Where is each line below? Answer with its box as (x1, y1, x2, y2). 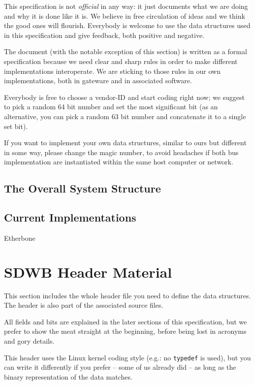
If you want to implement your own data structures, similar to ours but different (4, 137, 247, 148)
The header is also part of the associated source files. (4, 300, 163, 310)
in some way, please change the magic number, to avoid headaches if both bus (4, 147, 239, 157)
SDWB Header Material (4, 261, 172, 282)
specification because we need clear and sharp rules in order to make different (4, 56, 238, 66)
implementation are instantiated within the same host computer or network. (4, 157, 233, 167)
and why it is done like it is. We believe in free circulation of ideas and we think (4, 10, 245, 21)
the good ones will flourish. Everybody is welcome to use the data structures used (4, 20, 251, 31)
